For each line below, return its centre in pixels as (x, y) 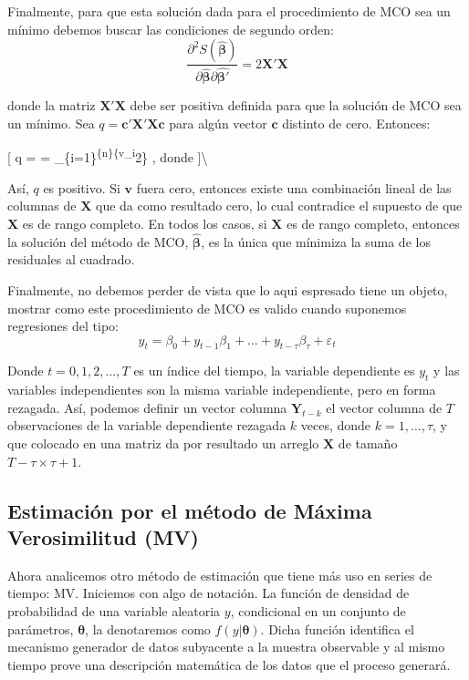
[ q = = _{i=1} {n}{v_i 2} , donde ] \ (108, 156)
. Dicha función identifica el (337, 628)
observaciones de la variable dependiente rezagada (147, 425)
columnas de (42, 206)
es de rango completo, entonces (373, 223)
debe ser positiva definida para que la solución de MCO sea (296, 105)
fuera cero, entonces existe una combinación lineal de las (294, 187)
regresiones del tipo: (63, 326)
